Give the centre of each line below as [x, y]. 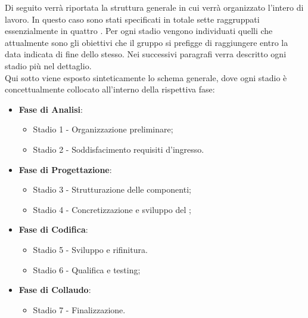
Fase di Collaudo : [55, 290]
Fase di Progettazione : [65, 169]
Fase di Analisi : [51, 109]
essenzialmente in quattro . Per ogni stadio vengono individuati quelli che [139, 31]
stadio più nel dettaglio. [48, 65]
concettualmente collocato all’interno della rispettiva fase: [110, 89]
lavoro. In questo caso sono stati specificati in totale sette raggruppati [132, 19]
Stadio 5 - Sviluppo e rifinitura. [90, 249]
